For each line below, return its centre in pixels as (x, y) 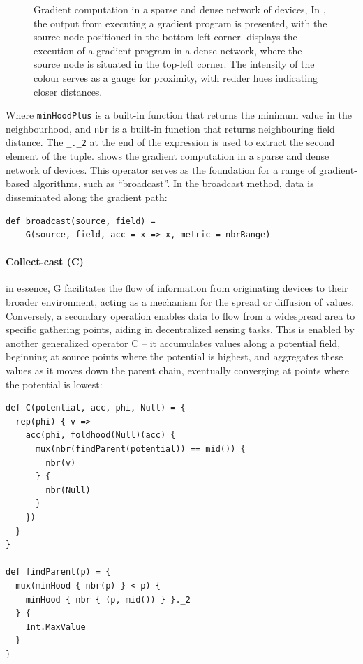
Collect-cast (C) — (52, 261)
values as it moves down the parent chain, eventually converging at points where (177, 370)
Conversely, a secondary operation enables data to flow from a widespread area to (180, 315)
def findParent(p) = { (58, 572)
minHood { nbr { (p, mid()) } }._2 (108, 599)
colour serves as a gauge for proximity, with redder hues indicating (176, 77)
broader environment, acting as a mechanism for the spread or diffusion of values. (180, 302)
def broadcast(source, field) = (81, 221)
